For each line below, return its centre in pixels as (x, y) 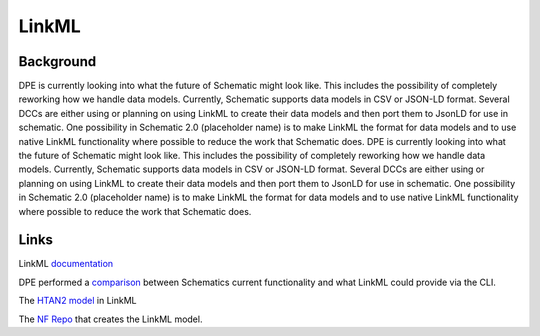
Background (57, 61)
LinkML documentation (66, 264)
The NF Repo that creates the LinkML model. (110, 319)
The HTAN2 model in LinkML (77, 301)
